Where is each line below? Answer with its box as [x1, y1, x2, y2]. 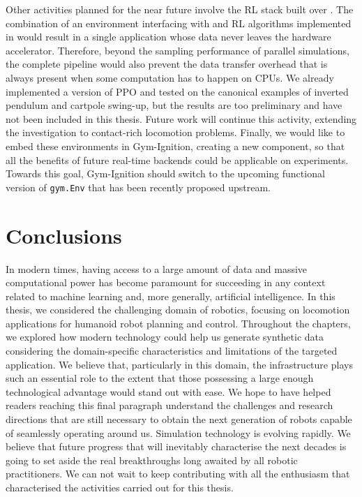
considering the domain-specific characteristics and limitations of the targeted [6, 343, 338, 358]
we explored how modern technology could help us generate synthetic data [6, 329, 324, 344]
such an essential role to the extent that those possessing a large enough [6, 371, 314, 385]
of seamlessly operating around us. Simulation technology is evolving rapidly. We [6, 425, 351, 440]
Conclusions [6, 221, 122, 249]
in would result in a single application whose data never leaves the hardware [6, 29, 331, 44]
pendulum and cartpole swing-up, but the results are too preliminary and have [6, 98, 342, 112]
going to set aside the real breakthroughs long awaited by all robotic [6, 452, 298, 467]
